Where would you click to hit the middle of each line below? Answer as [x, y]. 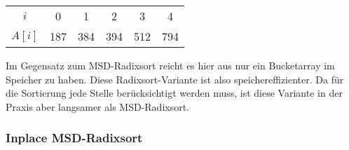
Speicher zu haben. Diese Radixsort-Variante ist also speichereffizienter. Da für [175, 79]
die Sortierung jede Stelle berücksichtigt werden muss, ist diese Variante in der [174, 93]
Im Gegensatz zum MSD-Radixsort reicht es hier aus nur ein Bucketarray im [170, 65]
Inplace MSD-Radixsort [74, 138]
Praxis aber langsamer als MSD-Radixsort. [98, 106]
